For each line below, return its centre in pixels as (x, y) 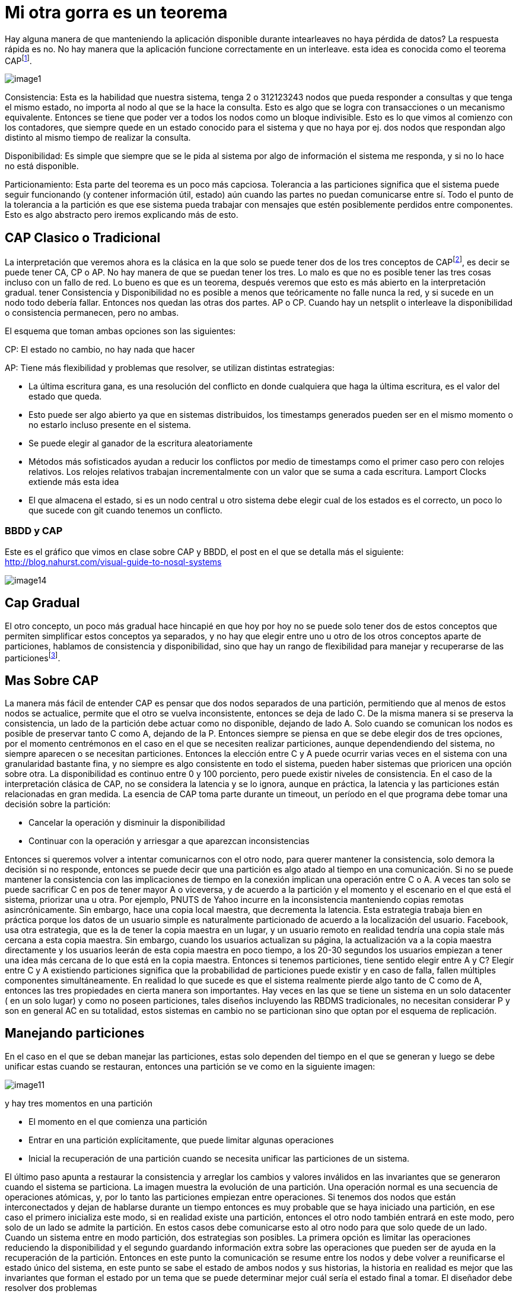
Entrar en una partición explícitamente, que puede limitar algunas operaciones (181, 1140)
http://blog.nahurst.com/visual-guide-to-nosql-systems (113, 562)
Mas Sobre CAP (52, 680)
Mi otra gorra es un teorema (116, 12)
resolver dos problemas (51, 1287)
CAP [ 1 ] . (18, 60)
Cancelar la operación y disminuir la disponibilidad (127, 822)
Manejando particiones (75, 1033)
